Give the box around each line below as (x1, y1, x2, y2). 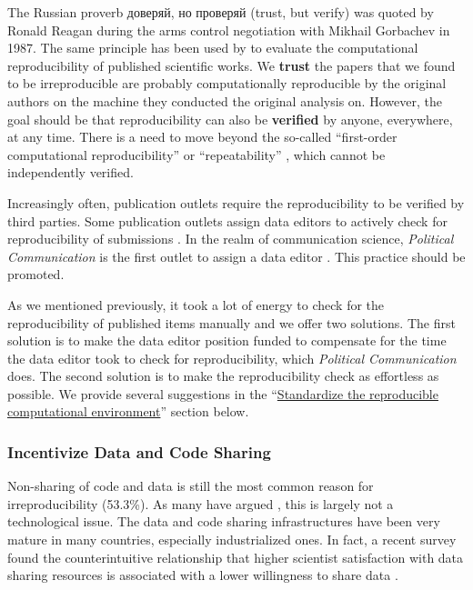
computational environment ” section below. (7, 402, 249, 421)
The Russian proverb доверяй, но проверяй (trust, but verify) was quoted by (7, 3, 434, 21)
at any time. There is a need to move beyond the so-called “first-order (7, 127, 398, 146)
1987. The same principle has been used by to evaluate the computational (7, 38, 418, 57)
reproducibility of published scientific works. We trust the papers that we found (7, 55, 456, 75)
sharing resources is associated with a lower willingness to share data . (7, 565, 398, 585)
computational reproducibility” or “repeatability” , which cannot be (7, 145, 386, 164)
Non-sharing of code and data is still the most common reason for (7, 476, 374, 495)
